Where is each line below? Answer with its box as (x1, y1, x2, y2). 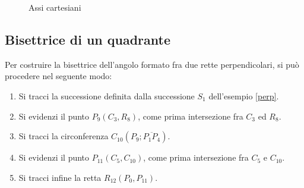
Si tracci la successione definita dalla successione (18, 89, 195, 102)
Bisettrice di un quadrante (5, 30, 171, 48)
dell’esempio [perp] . (208, 89, 279, 102)
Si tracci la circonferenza (18, 130, 109, 142)
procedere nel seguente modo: (5, 70, 112, 82)
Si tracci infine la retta (18, 171, 102, 183)
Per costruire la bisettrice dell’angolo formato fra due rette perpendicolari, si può (5, 58, 299, 70)
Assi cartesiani (28, 1, 81, 13)
